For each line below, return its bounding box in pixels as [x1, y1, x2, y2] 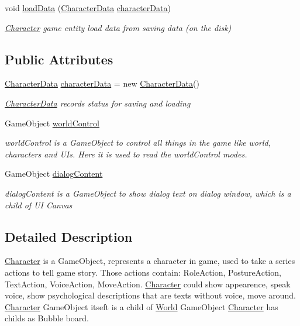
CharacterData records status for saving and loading [5, 97, 191, 109]
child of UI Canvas [5, 198, 73, 211]
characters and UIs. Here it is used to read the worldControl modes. [5, 147, 247, 160]
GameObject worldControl [5, 116, 99, 129]
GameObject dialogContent [5, 167, 103, 180]
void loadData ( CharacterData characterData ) [5, 2, 171, 13]
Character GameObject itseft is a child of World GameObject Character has [5, 300, 278, 313]
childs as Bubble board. [5, 312, 89, 324]
